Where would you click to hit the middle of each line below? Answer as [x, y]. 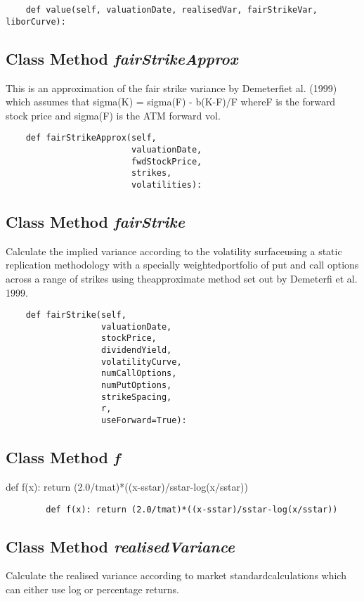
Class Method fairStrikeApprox [122, 58]
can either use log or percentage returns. [92, 589]
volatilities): [167, 185]
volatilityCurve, [142, 362]
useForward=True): [144, 421]
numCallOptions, [139, 374]
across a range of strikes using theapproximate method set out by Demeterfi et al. [182, 278]
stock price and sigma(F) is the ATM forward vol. [113, 115]
